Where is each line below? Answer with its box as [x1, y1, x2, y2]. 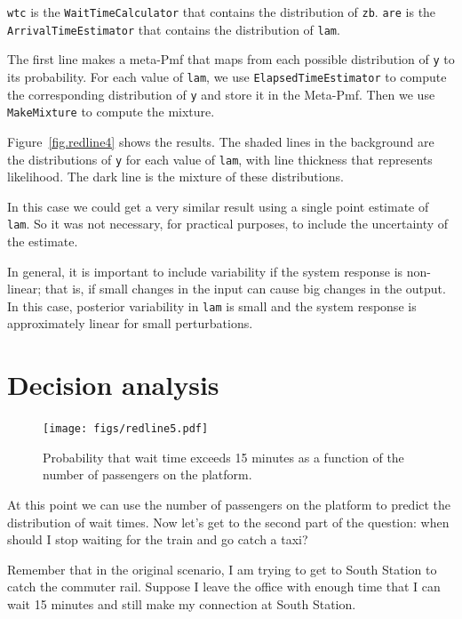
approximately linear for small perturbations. [7, 314, 253, 333]
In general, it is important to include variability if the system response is [7, 261, 403, 280]
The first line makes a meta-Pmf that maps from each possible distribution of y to [7, 50, 455, 68]
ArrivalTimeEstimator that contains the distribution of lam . [7, 20, 340, 38]
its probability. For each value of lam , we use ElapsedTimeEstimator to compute [7, 67, 447, 85]
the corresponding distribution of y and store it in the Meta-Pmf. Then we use [7, 84, 435, 103]
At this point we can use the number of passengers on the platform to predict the [7, 495, 451, 514]
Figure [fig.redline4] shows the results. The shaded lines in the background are [7, 132, 434, 150]
